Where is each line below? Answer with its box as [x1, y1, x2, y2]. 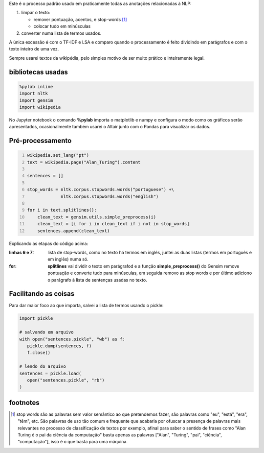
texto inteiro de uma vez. [9, 46, 59, 52]
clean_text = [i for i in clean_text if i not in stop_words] [37, 221, 190, 227]
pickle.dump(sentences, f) [27, 343, 92, 349]
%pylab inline [19, 84, 53, 89]
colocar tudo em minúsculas [33, 24, 91, 29]
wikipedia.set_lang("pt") [27, 152, 89, 158]
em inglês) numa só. [47, 256, 89, 262]
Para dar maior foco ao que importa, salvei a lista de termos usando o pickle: [9, 303, 164, 309]
